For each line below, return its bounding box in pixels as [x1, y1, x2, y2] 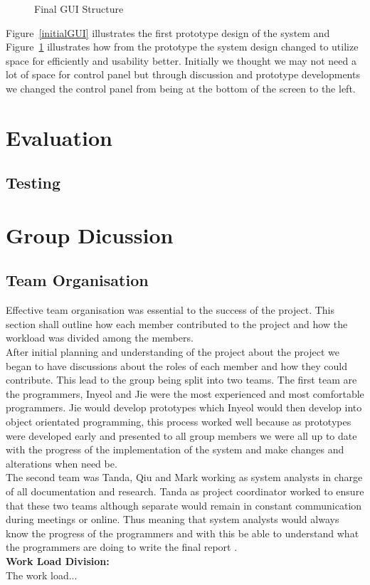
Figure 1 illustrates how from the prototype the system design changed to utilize [6, 39, 359, 54]
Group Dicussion [6, 220, 174, 249]
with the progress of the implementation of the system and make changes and [6, 442, 344, 457]
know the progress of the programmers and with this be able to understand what [6, 525, 359, 540]
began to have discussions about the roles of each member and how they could [6, 358, 347, 373]
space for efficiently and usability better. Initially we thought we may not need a [6, 53, 356, 68]
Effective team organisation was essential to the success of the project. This [6, 302, 335, 317]
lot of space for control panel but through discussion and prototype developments [6, 67, 360, 82]
